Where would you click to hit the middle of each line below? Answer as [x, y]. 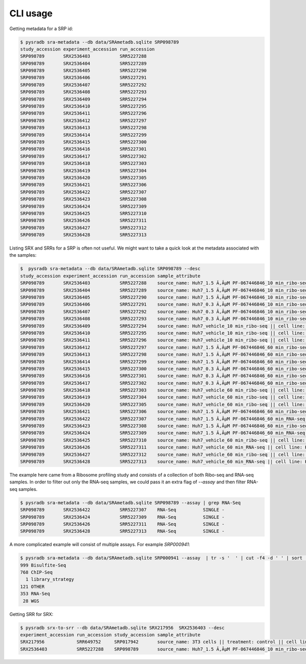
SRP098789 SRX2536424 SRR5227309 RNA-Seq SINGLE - [122, 517]
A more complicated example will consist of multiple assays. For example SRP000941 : [100, 545]
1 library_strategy [50, 580]
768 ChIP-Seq [36, 572]
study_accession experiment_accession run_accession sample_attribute [110, 276]
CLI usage [31, 13]
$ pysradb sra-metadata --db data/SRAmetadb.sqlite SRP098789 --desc [110, 269]
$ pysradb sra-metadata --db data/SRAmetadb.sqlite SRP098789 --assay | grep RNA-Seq [130, 502]
